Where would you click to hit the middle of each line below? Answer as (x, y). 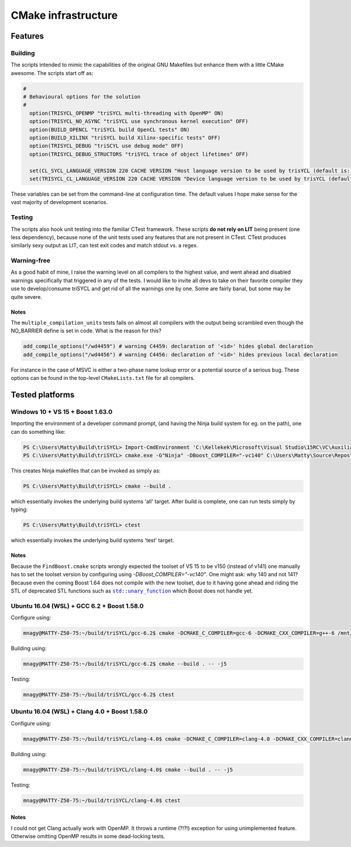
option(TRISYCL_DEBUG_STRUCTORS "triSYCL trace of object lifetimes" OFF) (139, 154)
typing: (19, 509)
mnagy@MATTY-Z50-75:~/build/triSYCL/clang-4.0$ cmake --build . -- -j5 (128, 770)
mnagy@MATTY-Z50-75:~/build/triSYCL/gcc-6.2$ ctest (99, 694)
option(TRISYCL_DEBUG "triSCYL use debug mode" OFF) (106, 146)
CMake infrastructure (64, 15)
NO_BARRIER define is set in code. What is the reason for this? (86, 331)
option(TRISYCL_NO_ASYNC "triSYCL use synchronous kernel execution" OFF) (139, 121)
